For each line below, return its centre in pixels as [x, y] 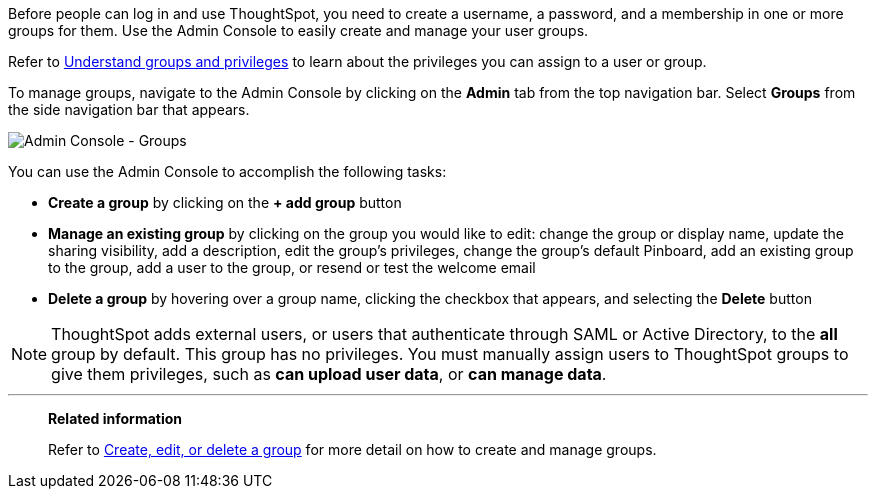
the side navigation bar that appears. [129, 109]
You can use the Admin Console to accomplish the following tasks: [227, 171]
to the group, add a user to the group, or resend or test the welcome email [292, 267]
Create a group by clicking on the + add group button [225, 202]
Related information [115, 418]
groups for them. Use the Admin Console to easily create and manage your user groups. [298, 30]
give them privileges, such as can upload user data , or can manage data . [329, 374]
